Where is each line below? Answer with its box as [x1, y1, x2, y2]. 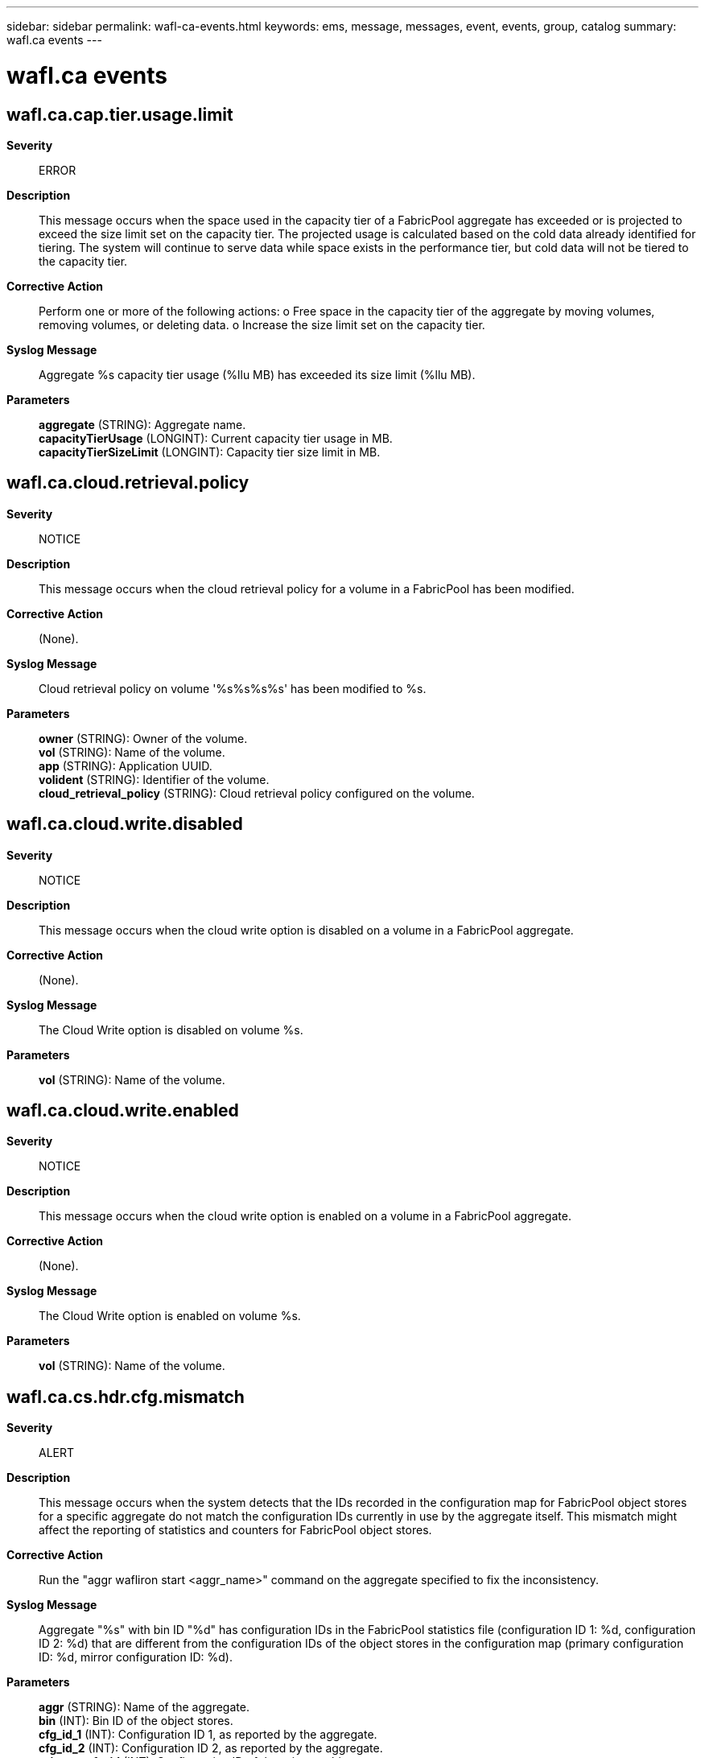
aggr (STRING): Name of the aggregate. [39, 1700, 249, 1715]
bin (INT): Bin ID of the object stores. [39, 1714, 233, 1728]
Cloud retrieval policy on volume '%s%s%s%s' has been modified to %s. [39, 681, 427, 695]
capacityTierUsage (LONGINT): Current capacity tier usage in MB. [39, 431, 393, 445]
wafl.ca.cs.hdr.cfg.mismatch [6, 1386, 245, 1407]
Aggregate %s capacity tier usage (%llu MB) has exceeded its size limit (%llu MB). [39, 367, 476, 382]
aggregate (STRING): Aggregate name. [39, 417, 246, 431]
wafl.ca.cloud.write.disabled [6, 814, 243, 835]
